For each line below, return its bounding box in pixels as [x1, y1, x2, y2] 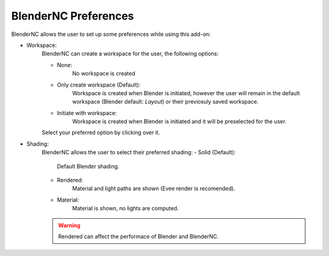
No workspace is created [72, 70, 135, 77]
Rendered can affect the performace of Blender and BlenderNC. [58, 232, 219, 240]
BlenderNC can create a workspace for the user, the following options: [41, 50, 219, 57]
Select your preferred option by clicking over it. [41, 129, 160, 137]
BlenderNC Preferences [11, 9, 134, 23]
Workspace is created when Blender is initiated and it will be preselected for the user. [72, 118, 286, 125]
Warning [58, 221, 80, 229]
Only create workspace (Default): [57, 81, 141, 88]
